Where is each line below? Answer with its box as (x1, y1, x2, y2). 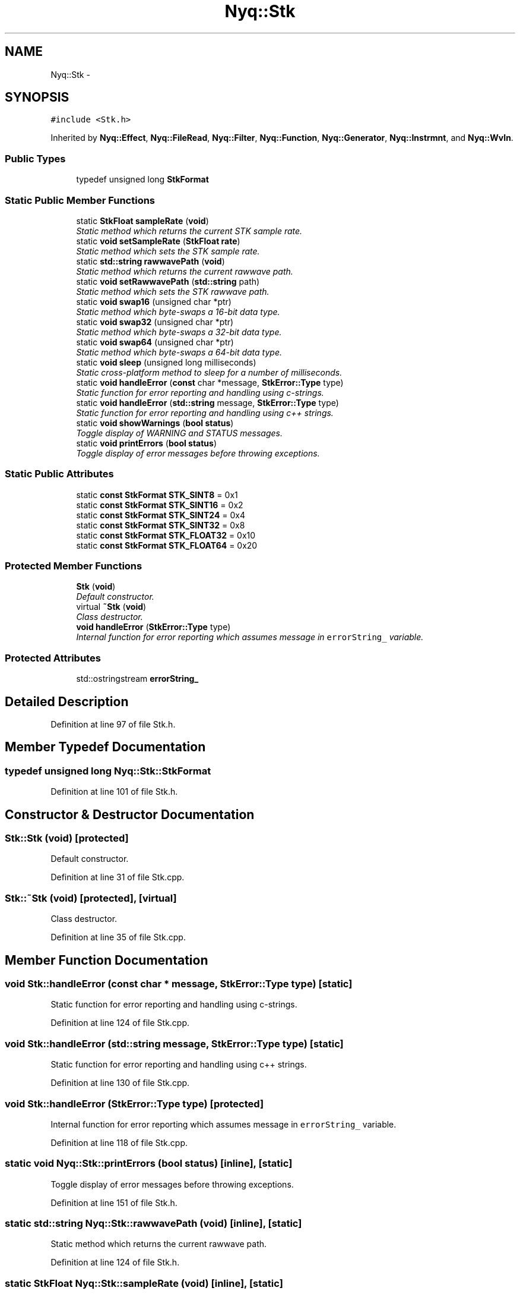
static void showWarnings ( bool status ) (76, 417, 234, 428)
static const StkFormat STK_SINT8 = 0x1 (76, 489, 238, 500)
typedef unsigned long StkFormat (76, 174, 209, 185)
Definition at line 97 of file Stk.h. (50, 719, 176, 730)
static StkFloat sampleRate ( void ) (76, 215, 209, 226)
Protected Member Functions (5, 560, 142, 572)
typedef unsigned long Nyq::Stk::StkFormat (5, 764, 211, 777)
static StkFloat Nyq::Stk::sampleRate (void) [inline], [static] (5, 1277, 283, 1289)
